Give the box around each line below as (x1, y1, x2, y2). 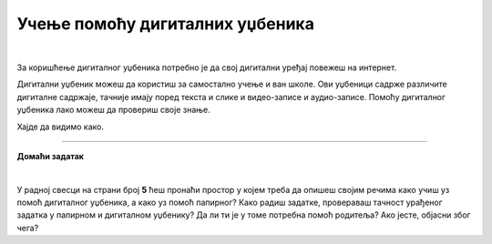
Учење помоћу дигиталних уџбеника (16, 14, 314, 34)
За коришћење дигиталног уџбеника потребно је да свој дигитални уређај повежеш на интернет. (16, 62, 397, 73)
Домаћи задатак (16, 150, 84, 161)
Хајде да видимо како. (16, 121, 105, 132)
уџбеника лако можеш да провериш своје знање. (16, 105, 211, 116)
